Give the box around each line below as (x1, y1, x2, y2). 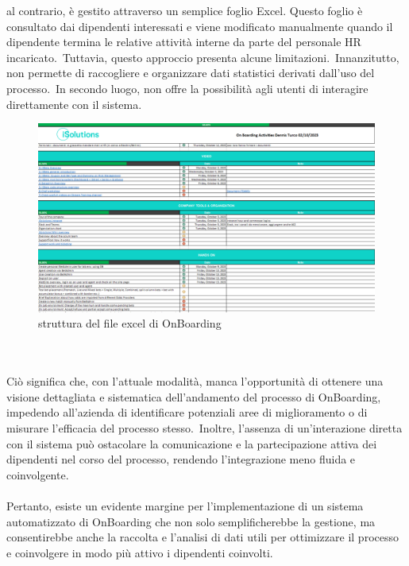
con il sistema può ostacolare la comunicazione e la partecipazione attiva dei (6, 435, 377, 452)
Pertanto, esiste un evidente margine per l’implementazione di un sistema (6, 497, 364, 514)
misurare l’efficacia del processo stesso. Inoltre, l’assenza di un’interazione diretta (6, 419, 403, 436)
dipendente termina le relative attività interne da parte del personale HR (6, 33, 361, 50)
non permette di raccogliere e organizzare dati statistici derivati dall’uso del (6, 64, 375, 81)
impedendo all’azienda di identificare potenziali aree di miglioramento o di (6, 404, 368, 421)
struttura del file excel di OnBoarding (38, 315, 222, 331)
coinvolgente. (6, 466, 69, 483)
